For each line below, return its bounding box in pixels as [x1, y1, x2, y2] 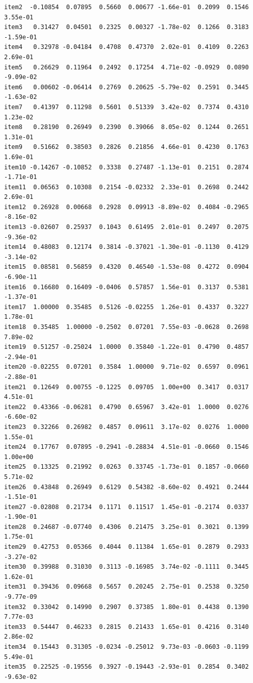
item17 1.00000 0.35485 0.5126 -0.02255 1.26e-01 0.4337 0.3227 [4, 303, 249, 311]
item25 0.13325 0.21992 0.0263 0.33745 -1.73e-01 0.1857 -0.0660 [4, 463, 249, 471]
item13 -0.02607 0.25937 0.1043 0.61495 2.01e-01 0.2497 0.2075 [4, 223, 249, 231]
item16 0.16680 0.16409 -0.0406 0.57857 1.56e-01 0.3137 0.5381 [4, 283, 249, 291]
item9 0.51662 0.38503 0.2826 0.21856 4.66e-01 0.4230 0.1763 [4, 143, 249, 151]
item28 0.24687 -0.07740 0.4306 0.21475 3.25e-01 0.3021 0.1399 [4, 523, 249, 530]
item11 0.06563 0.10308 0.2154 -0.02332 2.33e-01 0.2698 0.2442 [4, 183, 249, 191]
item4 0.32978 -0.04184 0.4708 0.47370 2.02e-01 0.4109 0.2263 [4, 43, 249, 51]
